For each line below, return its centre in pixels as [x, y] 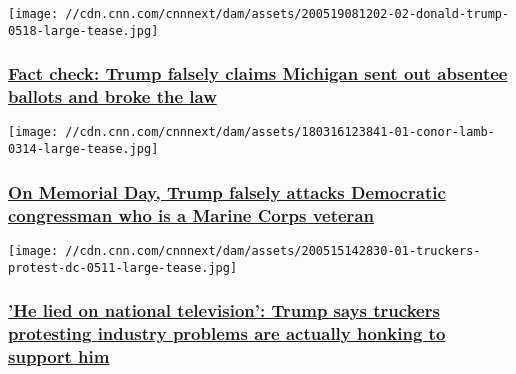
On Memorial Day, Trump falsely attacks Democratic [227, 191]
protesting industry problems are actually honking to [227, 333]
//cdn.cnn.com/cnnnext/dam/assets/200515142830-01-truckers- [273, 250]
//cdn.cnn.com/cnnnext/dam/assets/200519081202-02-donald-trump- [287, 14]
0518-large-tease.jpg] [83, 30]
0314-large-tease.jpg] [83, 149]
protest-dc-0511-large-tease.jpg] [123, 267]
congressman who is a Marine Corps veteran [191, 214]
